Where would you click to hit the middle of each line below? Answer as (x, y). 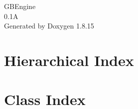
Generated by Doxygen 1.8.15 (49, 26)
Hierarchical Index (69, 60)
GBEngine (20, 6)
